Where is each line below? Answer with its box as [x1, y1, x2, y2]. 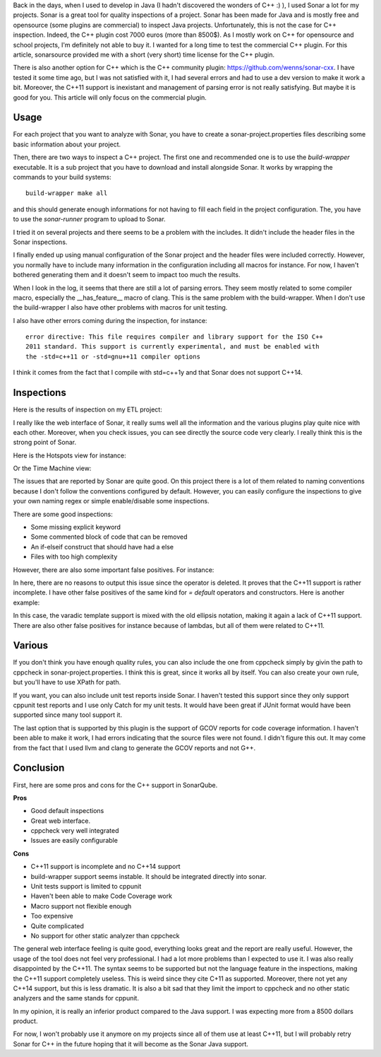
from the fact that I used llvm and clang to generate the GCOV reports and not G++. [13, 743, 256, 752]
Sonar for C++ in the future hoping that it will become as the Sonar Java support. [13, 1039, 248, 1048]
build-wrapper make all [25, 189, 108, 197]
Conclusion [13, 762, 65, 774]
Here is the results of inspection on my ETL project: [13, 405, 162, 414]
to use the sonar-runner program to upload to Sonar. [13, 215, 166, 223]
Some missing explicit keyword [30, 523, 121, 532]
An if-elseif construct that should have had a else [30, 542, 174, 551]
